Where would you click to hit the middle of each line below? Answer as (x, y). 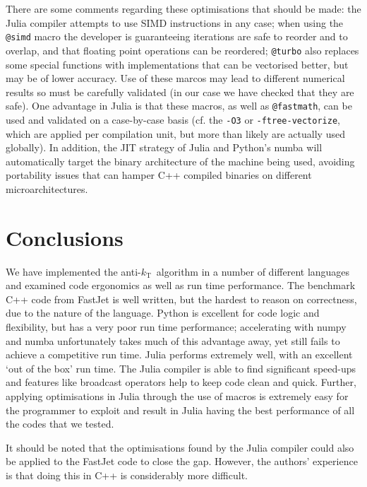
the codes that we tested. (60, 424)
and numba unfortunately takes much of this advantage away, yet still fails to (173, 340)
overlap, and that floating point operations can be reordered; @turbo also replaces (182, 50)
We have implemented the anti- (73, 271)
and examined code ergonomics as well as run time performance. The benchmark (181, 285)
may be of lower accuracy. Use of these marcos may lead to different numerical (175, 78)
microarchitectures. (47, 188)
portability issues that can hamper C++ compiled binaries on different (159, 175)
